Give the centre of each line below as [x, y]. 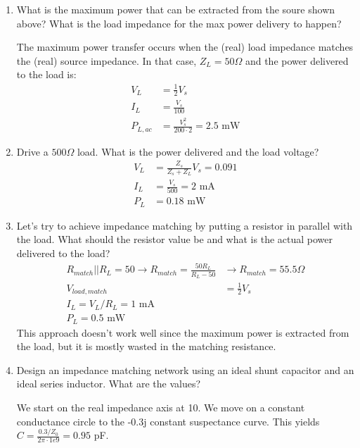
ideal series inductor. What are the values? [109, 384]
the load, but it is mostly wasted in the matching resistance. [146, 346]
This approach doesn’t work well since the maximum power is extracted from [183, 332]
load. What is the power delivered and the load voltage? [198, 151]
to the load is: [46, 74]
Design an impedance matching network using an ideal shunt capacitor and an [185, 369]
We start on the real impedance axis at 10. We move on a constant [161, 407]
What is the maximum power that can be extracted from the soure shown [176, 9]
